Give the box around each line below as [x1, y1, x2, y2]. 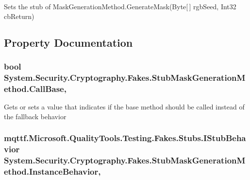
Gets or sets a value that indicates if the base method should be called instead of [4, 102, 245, 112]
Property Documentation [4, 35, 133, 50]
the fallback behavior [4, 111, 67, 121]
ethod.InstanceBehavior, [4, 165, 101, 177]
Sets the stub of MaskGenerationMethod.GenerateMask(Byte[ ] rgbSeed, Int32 [4, 1, 236, 11]
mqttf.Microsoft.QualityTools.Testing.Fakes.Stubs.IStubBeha [4, 132, 246, 144]
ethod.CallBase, [4, 82, 67, 94]
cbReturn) [4, 11, 34, 21]
